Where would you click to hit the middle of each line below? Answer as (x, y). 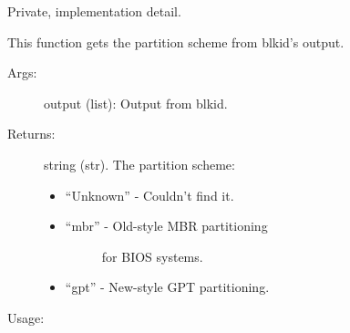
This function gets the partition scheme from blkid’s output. (176, 42)
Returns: (31, 134)
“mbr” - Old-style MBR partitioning (166, 226)
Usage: (26, 317)
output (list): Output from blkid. (136, 103)
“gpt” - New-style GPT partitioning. (167, 287)
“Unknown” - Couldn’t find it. (149, 195)
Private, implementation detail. (94, 11)
